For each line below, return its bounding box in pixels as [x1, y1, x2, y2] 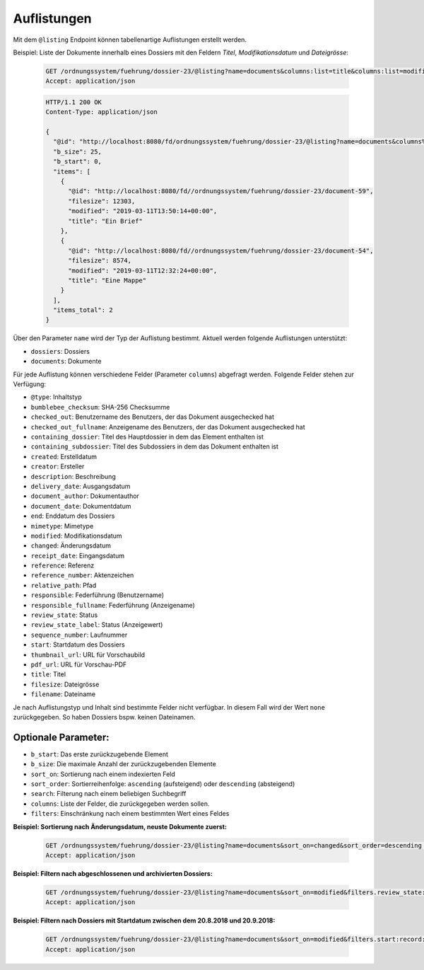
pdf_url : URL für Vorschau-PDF [30, 660, 127, 669]
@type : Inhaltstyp [30, 393, 83, 401]
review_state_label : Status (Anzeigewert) [30, 620, 163, 629]
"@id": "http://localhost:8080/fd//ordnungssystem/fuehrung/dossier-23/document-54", [68, 246, 374, 255]
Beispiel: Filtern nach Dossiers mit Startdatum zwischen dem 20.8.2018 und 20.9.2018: [13, 916, 276, 925]
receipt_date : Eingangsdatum [30, 551, 125, 560]
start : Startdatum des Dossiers [30, 640, 125, 649]
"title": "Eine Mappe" [68, 276, 147, 284]
